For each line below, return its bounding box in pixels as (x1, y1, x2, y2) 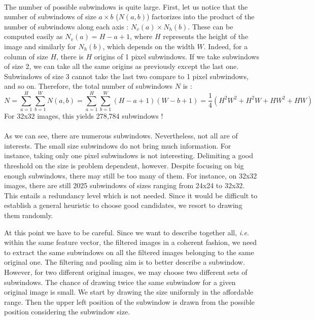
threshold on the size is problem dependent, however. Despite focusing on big (4, 160, 244, 171)
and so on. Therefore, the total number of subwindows (4, 81, 173, 91)
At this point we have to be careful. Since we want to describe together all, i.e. (4, 227, 250, 237)
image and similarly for (4, 41, 76, 51)
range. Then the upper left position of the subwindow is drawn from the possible (4, 296, 255, 307)
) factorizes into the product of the (147, 11, 255, 22)
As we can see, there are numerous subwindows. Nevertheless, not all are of (4, 130, 238, 141)
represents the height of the (163, 31, 249, 42)
